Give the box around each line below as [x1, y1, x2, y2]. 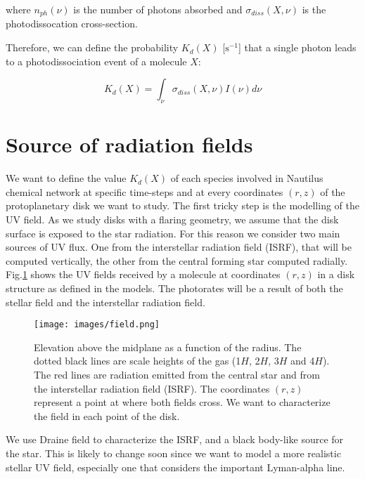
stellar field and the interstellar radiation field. [6, 294, 205, 309]
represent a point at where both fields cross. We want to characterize [34, 395, 331, 409]
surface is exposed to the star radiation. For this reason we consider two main [6, 225, 340, 240]
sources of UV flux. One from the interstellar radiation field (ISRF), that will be [6, 240, 352, 254]
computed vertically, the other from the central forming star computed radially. [6, 253, 348, 268]
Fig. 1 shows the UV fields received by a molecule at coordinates [6, 267, 281, 282]
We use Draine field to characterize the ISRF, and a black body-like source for [6, 432, 344, 447]
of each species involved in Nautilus [170, 171, 324, 185]
